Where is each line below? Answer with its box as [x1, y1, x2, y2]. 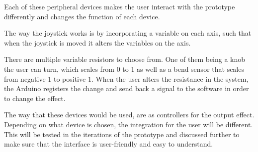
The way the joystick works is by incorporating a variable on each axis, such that [4, 28, 252, 38]
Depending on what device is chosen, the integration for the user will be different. [4, 119, 253, 129]
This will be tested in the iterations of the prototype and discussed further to [4, 129, 240, 139]
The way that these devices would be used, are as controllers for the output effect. [4, 109, 255, 120]
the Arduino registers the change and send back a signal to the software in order [4, 83, 249, 94]
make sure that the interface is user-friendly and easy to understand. [4, 139, 213, 149]
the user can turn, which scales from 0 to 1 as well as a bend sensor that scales [4, 63, 244, 74]
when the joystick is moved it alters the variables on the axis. [4, 37, 191, 48]
